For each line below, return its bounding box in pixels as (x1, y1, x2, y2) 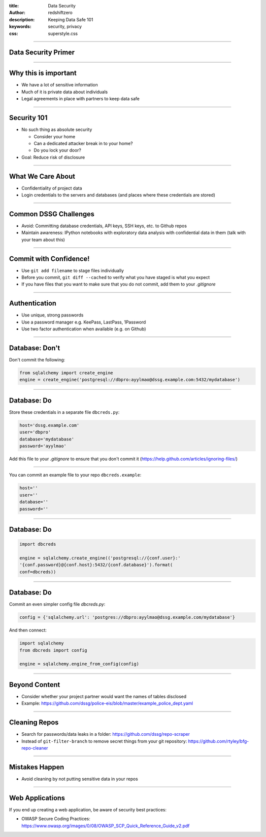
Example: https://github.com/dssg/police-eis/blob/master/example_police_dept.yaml (21, 700, 193, 706)
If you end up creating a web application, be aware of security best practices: (9, 806, 167, 812)
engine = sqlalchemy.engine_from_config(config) (19, 661, 139, 667)
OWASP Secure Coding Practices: (21, 816, 91, 822)
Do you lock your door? (33, 147, 81, 153)
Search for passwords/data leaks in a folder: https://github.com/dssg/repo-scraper (21, 731, 190, 737)
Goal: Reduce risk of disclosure (21, 154, 85, 160)
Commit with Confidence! (9, 254, 90, 263)
